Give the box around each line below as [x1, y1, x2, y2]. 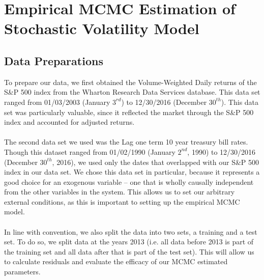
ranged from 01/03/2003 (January [4, 96, 110, 107]
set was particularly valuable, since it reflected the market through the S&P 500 [4, 106, 254, 117]
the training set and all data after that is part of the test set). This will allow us [4, 246, 254, 257]
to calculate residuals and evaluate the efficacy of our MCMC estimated [4, 256, 228, 267]
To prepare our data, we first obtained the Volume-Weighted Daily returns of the [4, 76, 257, 87]
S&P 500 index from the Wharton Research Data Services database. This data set [4, 87, 260, 97]
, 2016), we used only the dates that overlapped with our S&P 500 [52, 156, 259, 167]
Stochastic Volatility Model [4, 18, 199, 39]
